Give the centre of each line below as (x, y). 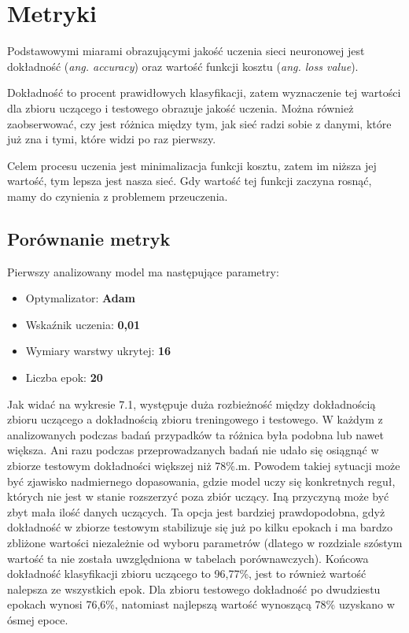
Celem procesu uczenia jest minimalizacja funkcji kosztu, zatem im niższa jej (192, 165)
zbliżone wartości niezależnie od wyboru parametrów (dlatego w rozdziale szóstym (205, 542)
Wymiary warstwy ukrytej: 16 (98, 351)
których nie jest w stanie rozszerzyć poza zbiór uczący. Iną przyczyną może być (198, 496)
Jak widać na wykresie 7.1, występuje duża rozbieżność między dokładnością (192, 403)
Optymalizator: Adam (80, 298)
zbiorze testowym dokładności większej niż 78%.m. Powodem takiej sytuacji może (204, 466)
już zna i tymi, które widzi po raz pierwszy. (112, 139)
